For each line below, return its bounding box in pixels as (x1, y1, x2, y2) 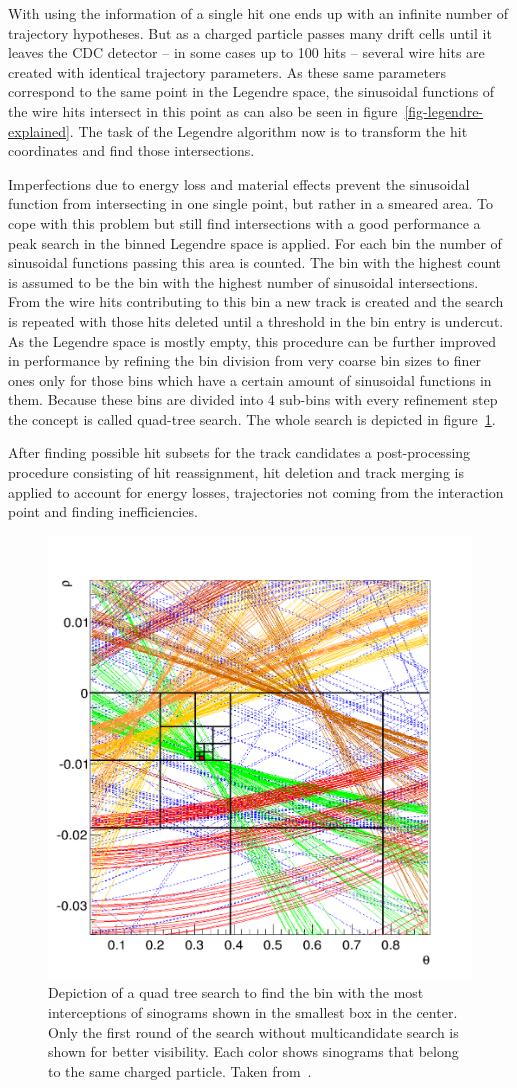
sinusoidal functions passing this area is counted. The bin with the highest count (8, 252, 502, 273)
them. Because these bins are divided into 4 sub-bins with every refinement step (8, 389, 498, 410)
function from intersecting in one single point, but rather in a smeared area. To (8, 193, 494, 214)
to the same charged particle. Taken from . (48, 1060, 312, 1081)
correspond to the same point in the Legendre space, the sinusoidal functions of (8, 81, 495, 102)
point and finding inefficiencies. (8, 501, 198, 522)
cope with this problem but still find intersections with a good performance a (8, 212, 481, 233)
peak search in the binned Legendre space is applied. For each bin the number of (8, 232, 502, 253)
